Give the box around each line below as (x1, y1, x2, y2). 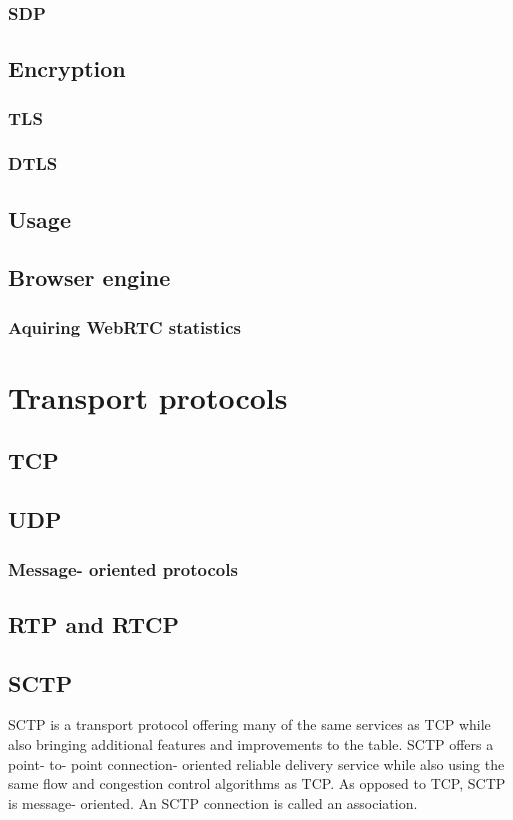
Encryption (8, 53, 126, 84)
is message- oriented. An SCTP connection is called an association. (8, 792, 418, 813)
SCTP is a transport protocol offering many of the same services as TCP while (8, 714, 491, 735)
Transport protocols (8, 376, 288, 417)
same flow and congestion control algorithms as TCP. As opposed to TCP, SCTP (8, 773, 506, 794)
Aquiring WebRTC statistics (8, 314, 242, 339)
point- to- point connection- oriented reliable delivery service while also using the (8, 753, 505, 774)
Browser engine (8, 262, 171, 293)
